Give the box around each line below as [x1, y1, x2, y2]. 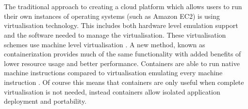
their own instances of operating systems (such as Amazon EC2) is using [4, 11, 220, 21]
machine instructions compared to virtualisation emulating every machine [4, 68, 223, 78]
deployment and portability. [4, 96, 87, 106]
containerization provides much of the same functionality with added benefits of [4, 49, 241, 59]
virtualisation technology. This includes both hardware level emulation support [4, 20, 238, 30]
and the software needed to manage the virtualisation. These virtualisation [4, 29, 226, 40]
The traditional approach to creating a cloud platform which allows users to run [4, 1, 242, 12]
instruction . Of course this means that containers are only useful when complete [4, 77, 244, 87]
